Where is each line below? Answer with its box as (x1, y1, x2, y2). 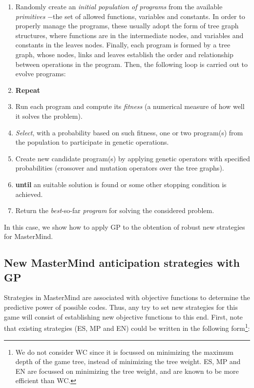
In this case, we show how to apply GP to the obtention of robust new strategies (4, 221, 245, 232)
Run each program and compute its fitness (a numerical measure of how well (15, 101, 245, 111)
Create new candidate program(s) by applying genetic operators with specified (15, 153, 250, 163)
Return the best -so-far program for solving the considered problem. (15, 205, 214, 216)
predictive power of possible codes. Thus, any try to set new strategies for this (4, 302, 238, 312)
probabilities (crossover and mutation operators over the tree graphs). (15, 163, 224, 173)
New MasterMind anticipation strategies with (4, 255, 240, 270)
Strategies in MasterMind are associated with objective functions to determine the (4, 292, 250, 302)
